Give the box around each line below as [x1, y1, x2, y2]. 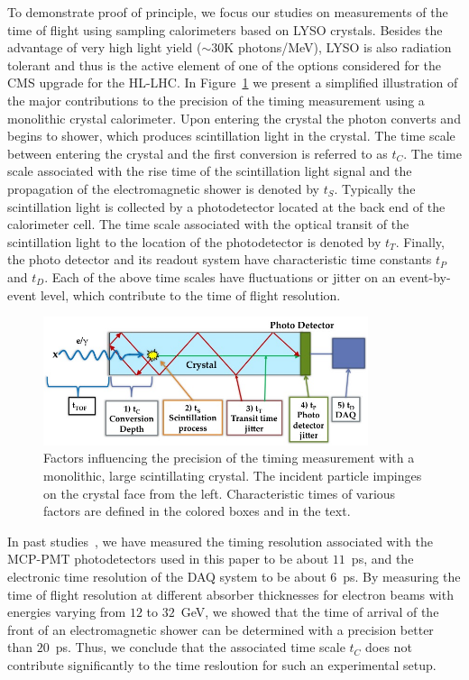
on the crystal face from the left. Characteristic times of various [43, 483, 396, 502]
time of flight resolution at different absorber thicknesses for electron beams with [7, 584, 454, 603]
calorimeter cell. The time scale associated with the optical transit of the [7, 215, 409, 234]
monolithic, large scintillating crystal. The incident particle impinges [43, 465, 422, 484]
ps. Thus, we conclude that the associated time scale [55, 638, 345, 657]
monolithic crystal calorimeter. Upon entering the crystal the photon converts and [7, 108, 461, 127]
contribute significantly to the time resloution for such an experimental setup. [7, 655, 437, 674]
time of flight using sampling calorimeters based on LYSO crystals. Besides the [7, 20, 443, 39]
